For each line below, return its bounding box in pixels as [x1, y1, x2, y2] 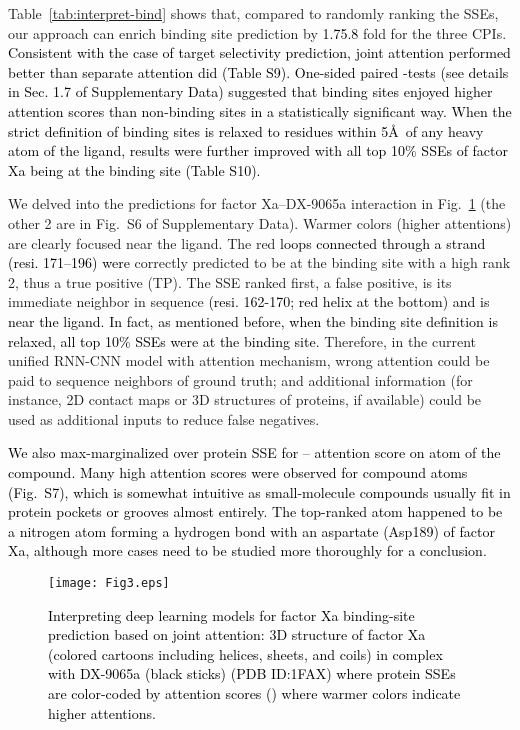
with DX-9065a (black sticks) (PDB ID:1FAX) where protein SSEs [48, 663, 456, 684]
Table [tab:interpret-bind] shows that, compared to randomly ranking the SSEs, [8, 3, 499, 23]
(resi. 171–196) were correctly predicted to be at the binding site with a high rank [8, 252, 511, 273]
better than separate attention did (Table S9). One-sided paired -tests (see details [8, 61, 509, 82]
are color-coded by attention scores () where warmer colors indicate [48, 683, 461, 704]
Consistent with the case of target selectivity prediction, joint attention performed [8, 42, 511, 63]
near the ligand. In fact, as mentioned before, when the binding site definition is [8, 310, 498, 331]
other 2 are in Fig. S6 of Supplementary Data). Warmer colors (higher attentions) [8, 212, 512, 233]
